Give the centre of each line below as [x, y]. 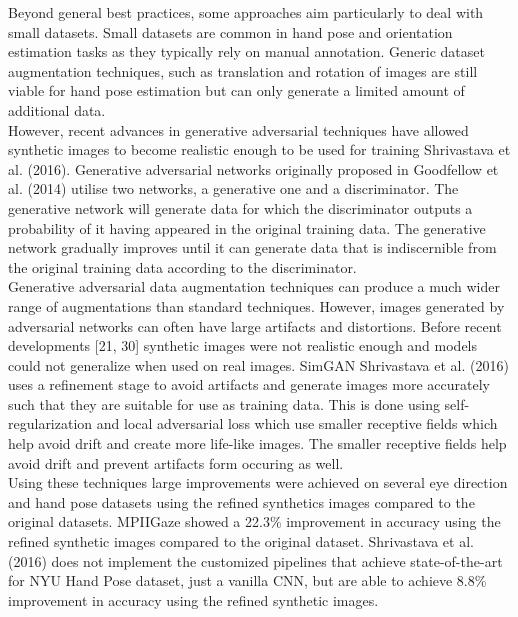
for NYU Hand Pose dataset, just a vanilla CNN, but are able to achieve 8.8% [247, 580]
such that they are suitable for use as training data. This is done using [224, 403]
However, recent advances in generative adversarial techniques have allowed [238, 129]
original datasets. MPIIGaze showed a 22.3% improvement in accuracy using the [254, 521]
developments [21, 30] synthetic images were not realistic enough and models [243, 345]
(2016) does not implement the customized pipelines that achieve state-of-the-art [255, 560]
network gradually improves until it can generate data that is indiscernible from [252, 247]
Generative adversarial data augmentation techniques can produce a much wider [254, 286]
